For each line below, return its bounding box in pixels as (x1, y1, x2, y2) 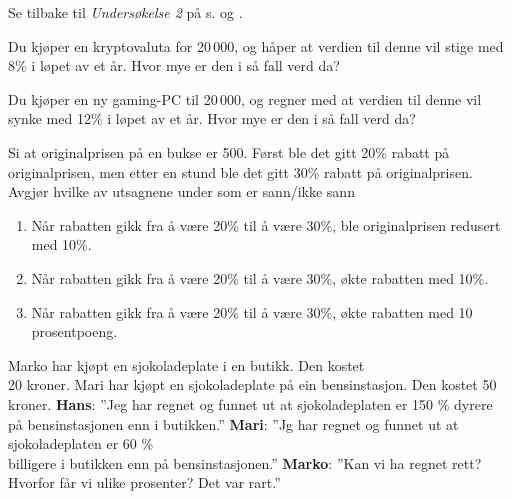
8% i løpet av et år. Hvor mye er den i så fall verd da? (8, 55, 340, 76)
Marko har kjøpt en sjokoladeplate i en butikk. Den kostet (8, 354, 365, 375)
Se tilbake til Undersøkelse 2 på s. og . (8, 2, 243, 22)
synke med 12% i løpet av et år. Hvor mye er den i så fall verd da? (8, 108, 416, 129)
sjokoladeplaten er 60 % (8, 433, 154, 454)
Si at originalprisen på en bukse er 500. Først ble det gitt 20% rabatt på (8, 141, 450, 162)
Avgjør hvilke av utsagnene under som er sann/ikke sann (8, 181, 355, 202)
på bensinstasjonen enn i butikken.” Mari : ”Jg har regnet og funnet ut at (8, 413, 459, 434)
